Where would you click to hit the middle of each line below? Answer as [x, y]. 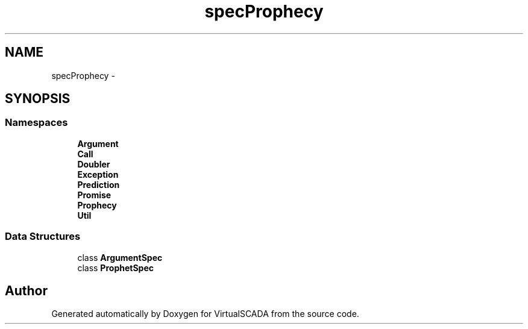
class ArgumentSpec [120, 257]
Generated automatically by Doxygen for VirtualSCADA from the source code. [205, 314]
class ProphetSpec [115, 268]
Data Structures [43, 237]
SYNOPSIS [38, 99]
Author [26, 290]
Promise [94, 195]
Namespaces [36, 123]
